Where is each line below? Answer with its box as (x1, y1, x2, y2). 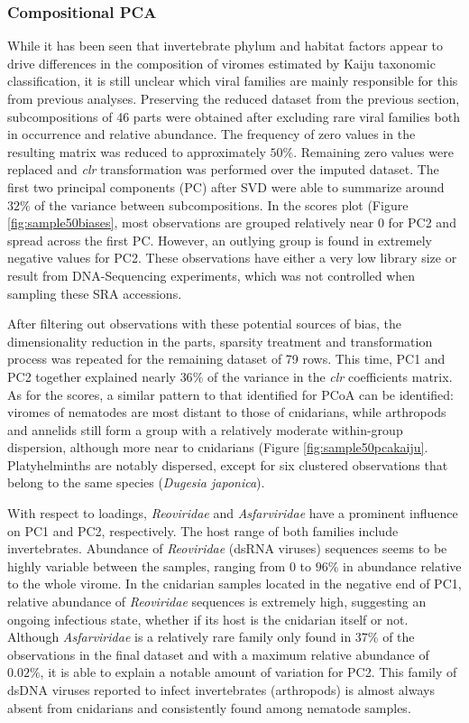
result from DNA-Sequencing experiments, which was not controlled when (7, 265, 416, 284)
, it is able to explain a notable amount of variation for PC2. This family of (40, 663, 457, 681)
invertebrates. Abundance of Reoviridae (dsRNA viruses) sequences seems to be (7, 539, 447, 558)
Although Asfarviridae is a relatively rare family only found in (7, 627, 352, 646)
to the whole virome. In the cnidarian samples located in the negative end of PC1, (7, 574, 462, 593)
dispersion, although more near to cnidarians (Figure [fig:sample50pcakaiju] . (7, 438, 428, 457)
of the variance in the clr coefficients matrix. (207, 366, 453, 385)
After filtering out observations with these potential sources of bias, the (7, 314, 401, 333)
